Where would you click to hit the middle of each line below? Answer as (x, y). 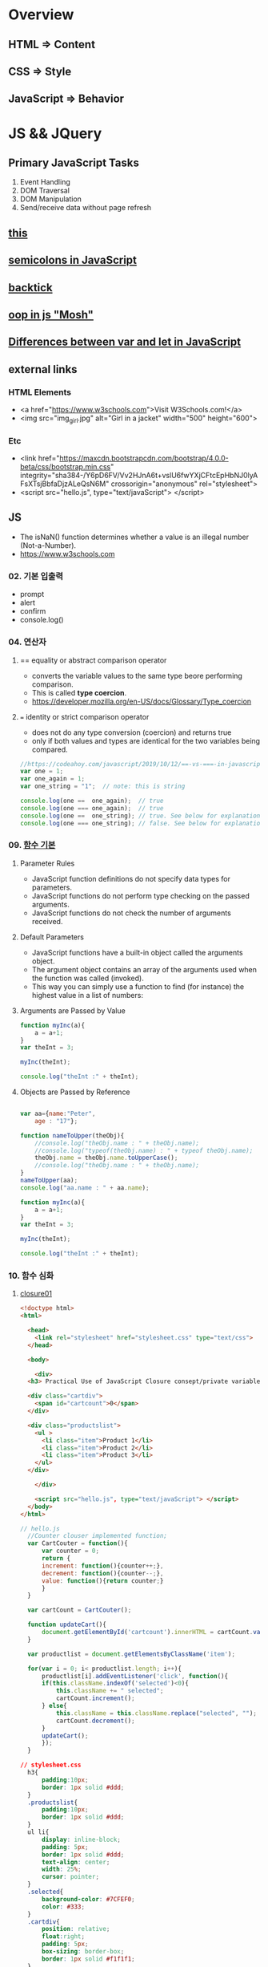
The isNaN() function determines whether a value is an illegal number (134, 537)
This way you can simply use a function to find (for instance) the (138, 986)
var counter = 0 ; (70, 1551)
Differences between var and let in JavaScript (125, 342)
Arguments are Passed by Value (72, 1010)
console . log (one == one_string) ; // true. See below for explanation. (142, 816)
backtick (31, 288)
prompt (32, 594)
